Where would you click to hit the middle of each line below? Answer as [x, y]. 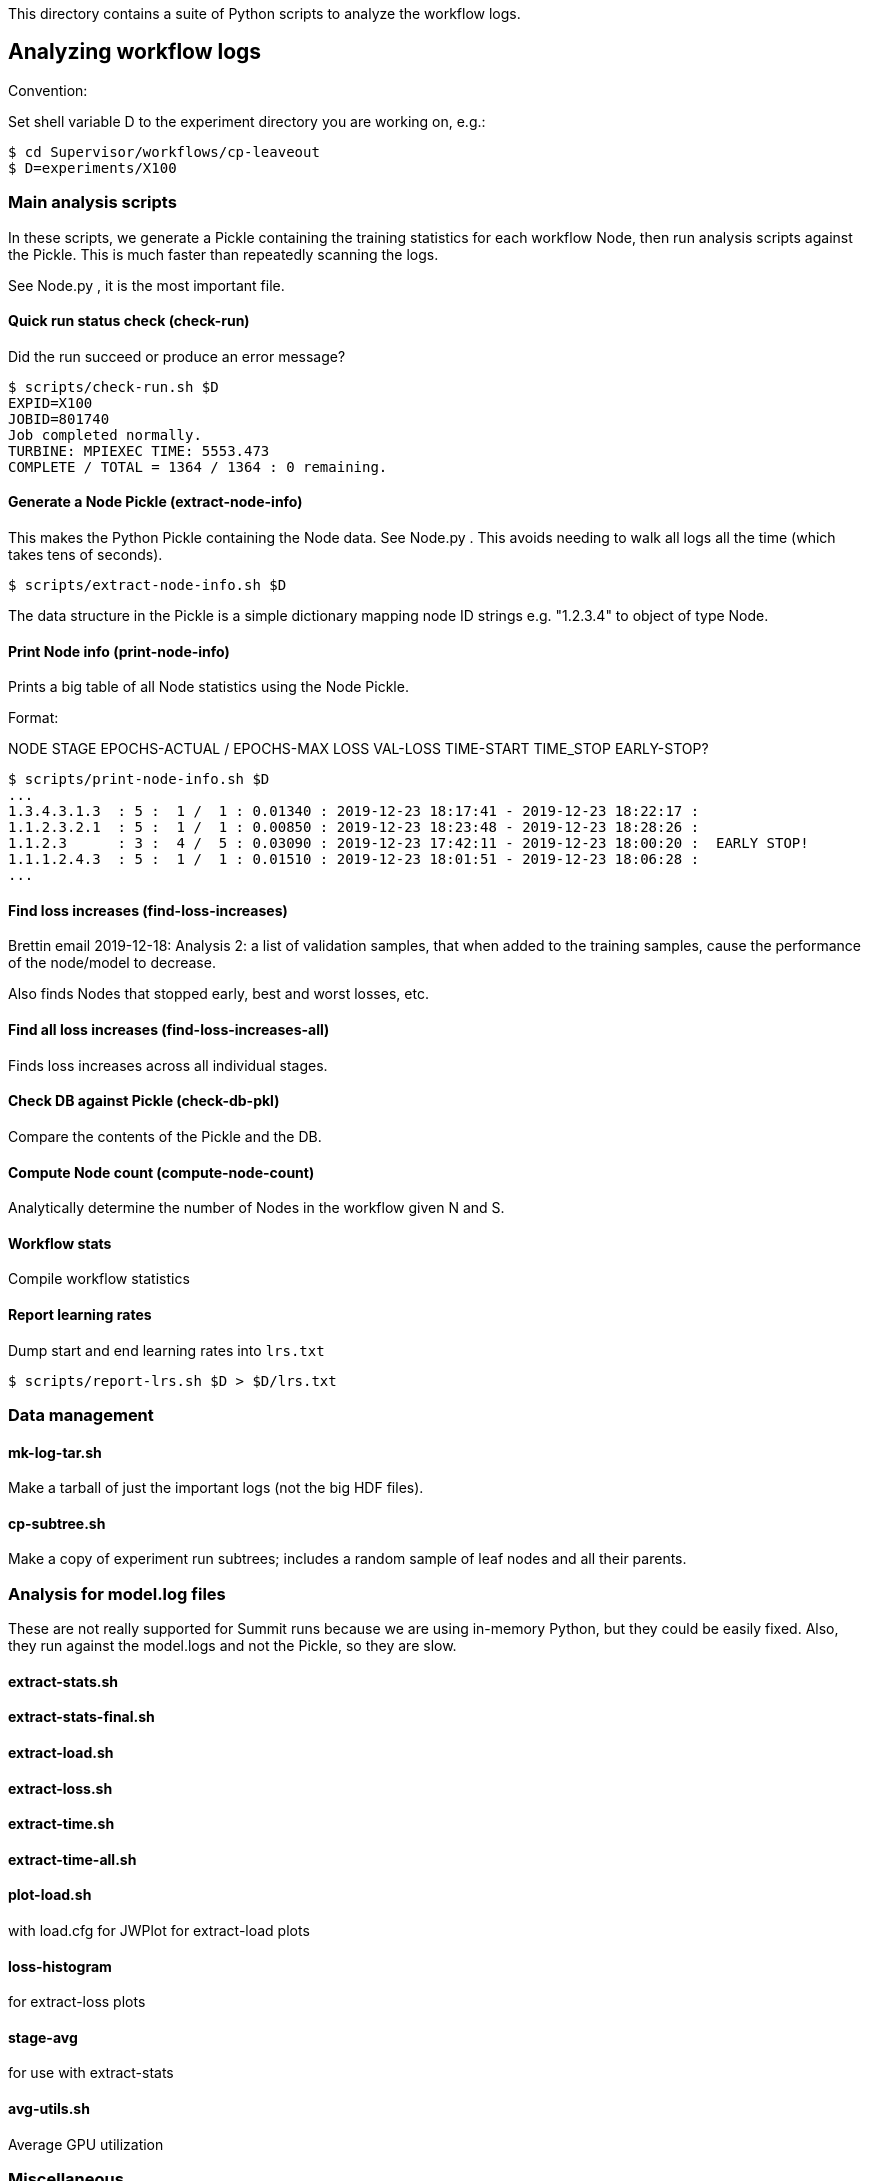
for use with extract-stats [91, 2073]
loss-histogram [60, 1966]
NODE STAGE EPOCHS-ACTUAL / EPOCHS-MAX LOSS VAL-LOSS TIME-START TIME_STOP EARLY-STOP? [358, 749]
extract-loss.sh [60, 1788]
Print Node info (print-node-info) [119, 651]
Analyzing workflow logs [135, 52]
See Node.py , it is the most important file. [146, 285]
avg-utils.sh [49, 2109]
